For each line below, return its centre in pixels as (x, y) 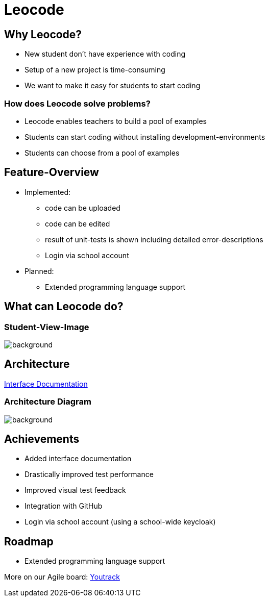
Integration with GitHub (64, 506)
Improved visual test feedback (75, 490)
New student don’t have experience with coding (105, 54)
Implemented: (48, 192)
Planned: (39, 271)
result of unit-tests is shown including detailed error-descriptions (154, 239)
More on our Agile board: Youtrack (62, 577)
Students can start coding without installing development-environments (145, 137)
